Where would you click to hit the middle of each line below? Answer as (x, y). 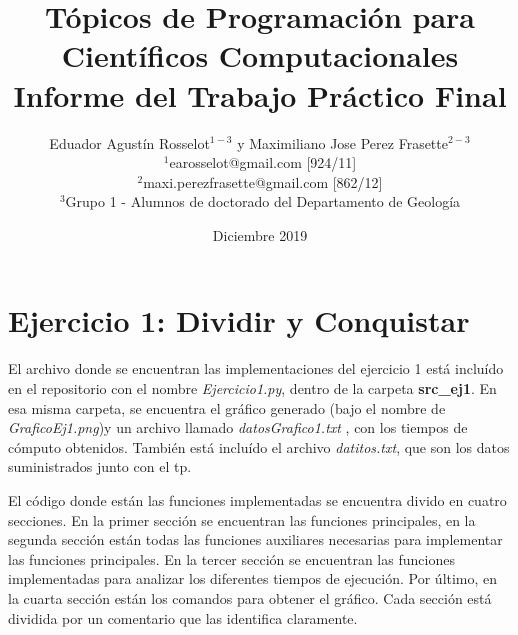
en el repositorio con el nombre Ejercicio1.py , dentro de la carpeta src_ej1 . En (252, 388)
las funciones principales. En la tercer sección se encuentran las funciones (231, 558)
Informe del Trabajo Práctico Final (260, 94)
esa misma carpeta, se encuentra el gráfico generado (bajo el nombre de (227, 407)
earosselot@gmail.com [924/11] (263, 162)
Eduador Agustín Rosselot (129, 142)
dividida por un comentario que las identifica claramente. (183, 617)
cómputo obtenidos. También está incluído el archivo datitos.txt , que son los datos (259, 446)
